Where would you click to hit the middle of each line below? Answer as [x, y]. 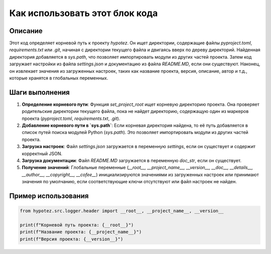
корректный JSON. [42, 154]
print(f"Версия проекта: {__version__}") [72, 239]
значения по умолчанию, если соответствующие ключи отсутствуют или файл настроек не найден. [129, 182]
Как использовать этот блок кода [84, 13]
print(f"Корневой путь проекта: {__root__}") [77, 225]
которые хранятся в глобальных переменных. [59, 78]
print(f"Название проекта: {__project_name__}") [81, 232]
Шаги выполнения [39, 92]
